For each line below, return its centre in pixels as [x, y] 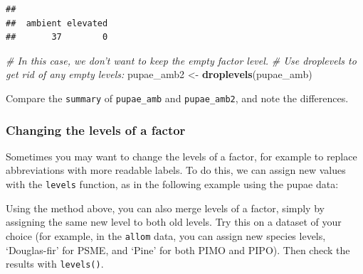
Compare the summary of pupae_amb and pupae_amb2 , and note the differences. [177, 98]
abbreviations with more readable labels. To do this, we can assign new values [176, 170]
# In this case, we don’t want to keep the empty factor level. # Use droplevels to [181, 60]
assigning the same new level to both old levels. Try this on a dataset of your [174, 222]
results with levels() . [55, 264]
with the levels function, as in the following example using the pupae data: [172, 184]
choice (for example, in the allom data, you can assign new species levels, [166, 235]
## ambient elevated [57, 23]
